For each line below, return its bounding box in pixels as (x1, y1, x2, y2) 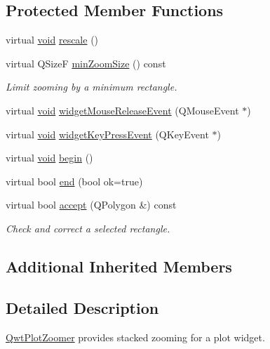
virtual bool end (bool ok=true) (6, 173, 143, 188)
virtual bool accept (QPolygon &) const (6, 197, 177, 212)
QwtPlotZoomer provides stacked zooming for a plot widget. (6, 329, 265, 344)
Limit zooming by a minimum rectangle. (6, 79, 177, 94)
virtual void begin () (6, 150, 93, 165)
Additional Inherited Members (6, 255, 232, 277)
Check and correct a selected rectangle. (6, 220, 170, 235)
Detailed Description (6, 296, 159, 318)
